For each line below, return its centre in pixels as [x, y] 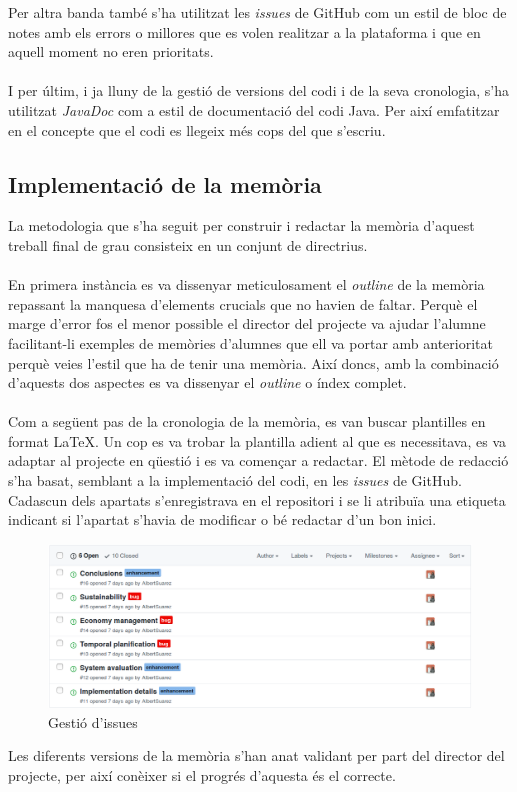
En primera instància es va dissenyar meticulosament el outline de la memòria [246, 284]
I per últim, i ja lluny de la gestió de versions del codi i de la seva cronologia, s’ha [258, 90]
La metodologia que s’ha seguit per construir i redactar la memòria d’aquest [241, 225]
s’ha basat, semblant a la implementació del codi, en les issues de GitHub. [235, 480]
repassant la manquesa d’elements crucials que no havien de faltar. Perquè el [243, 303]
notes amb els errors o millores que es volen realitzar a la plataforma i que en [244, 31]
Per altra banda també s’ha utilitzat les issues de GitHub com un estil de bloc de [257, 12]
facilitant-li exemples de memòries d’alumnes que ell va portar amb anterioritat [250, 342]
